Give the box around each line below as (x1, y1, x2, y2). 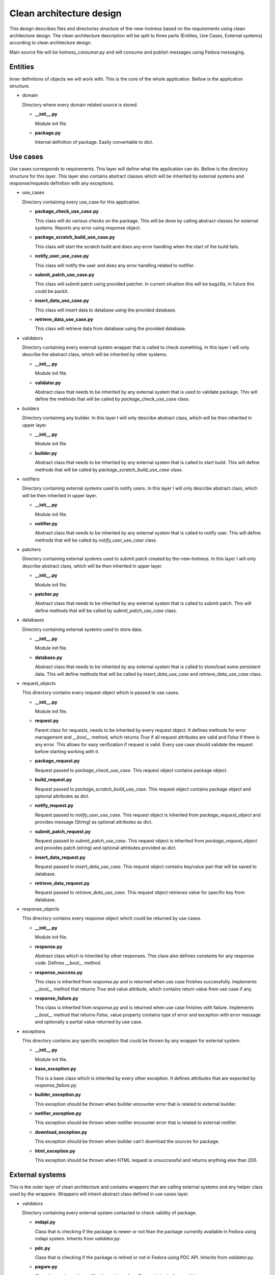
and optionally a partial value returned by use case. (35, 1019, 143, 1025)
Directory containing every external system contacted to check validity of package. (22, 1210, 197, 1216)
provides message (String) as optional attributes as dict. (35, 819, 153, 825)
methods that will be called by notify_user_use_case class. (35, 537, 157, 543)
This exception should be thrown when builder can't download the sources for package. (35, 1138, 220, 1144)
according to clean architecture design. (9, 40, 92, 46)
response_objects (22, 906, 60, 912)
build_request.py (35, 777, 72, 783)
